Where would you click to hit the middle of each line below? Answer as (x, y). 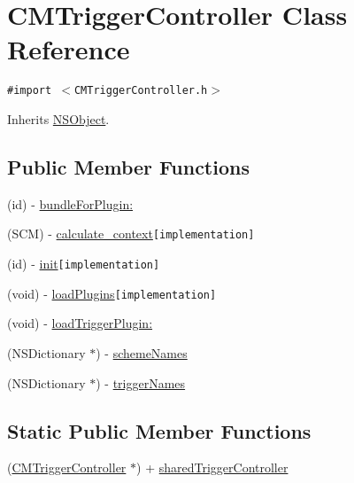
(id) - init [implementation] (84, 264)
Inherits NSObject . (58, 118)
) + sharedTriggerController (212, 467)
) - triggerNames (141, 382)
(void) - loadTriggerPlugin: (80, 323)
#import (30, 91)
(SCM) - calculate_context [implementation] (131, 234)
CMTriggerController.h (141, 91)
